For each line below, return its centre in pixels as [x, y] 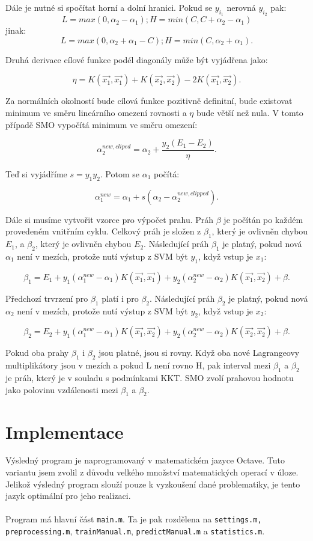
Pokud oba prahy [37, 353]
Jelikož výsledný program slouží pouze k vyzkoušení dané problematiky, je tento [153, 484]
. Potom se [120, 174]
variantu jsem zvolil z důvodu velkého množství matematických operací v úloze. [152, 472]
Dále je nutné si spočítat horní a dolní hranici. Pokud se [109, 7]
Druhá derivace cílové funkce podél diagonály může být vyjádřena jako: [137, 59]
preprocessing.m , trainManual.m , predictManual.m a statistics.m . [135, 531]
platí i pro [120, 298]
